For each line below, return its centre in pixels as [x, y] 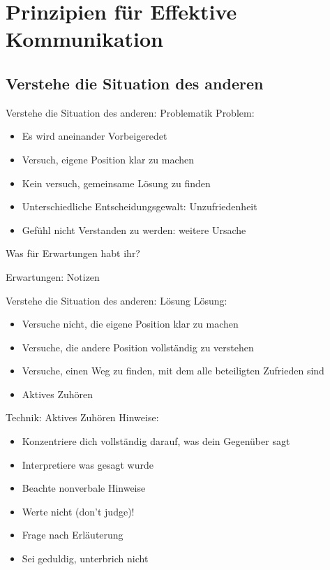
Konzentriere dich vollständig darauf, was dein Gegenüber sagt [156, 441]
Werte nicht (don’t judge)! [78, 511]
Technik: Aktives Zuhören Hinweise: [82, 417]
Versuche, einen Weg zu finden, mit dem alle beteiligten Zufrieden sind [173, 371]
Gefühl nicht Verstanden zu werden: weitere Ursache [134, 229]
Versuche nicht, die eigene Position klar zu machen [130, 324]
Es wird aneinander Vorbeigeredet [95, 136]
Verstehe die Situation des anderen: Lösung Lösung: [117, 300]
